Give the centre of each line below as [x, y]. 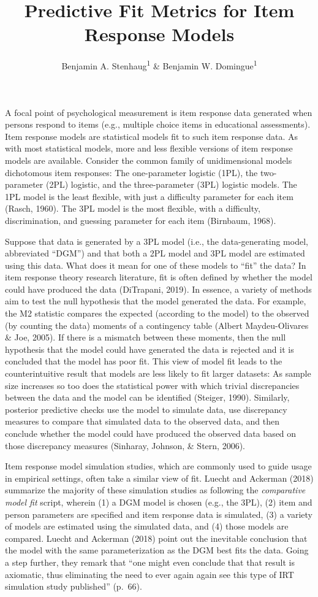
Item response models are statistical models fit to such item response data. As [151, 136]
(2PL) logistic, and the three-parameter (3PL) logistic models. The [171, 184]
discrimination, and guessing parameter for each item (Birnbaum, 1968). [141, 220]
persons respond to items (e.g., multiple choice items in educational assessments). [158, 124]
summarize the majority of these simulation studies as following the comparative [155, 490]
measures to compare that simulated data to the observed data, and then [142, 421]
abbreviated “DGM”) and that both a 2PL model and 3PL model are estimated [155, 253]
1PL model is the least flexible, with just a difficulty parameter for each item [149, 196]
